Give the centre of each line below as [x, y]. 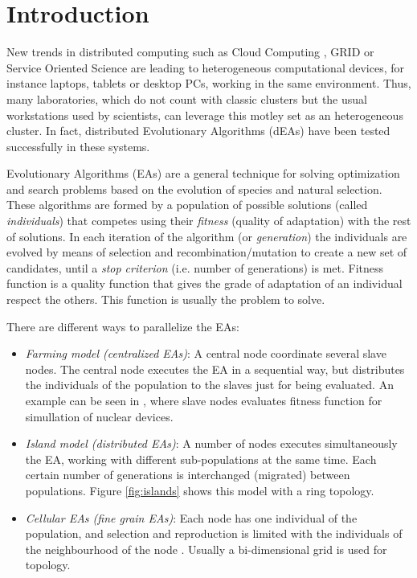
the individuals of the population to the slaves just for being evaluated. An [209, 385]
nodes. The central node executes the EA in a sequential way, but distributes [215, 369]
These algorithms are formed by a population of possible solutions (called [187, 205]
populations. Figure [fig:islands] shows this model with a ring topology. [200, 490]
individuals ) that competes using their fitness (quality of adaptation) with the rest [209, 221]
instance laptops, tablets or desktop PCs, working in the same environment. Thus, [209, 83]
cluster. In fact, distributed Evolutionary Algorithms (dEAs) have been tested [198, 131]
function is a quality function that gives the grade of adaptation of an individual [204, 283]
